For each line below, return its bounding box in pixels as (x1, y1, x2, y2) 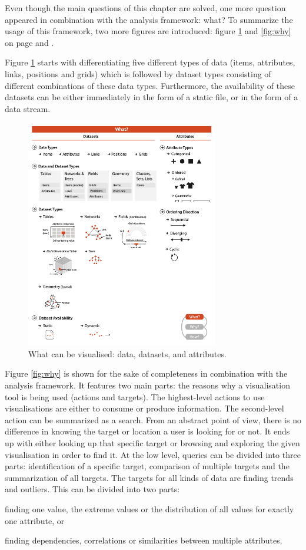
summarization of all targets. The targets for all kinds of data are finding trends (5, 471, 294, 483)
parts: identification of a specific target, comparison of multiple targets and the (5, 460, 290, 472)
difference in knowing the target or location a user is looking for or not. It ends (5, 425, 290, 437)
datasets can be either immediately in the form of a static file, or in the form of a (5, 91, 298, 103)
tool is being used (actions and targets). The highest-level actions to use (5, 390, 265, 403)
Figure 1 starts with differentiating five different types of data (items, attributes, (5, 56, 295, 68)
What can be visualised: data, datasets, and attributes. (28, 347, 227, 360)
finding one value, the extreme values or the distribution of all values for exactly (5, 503, 294, 515)
